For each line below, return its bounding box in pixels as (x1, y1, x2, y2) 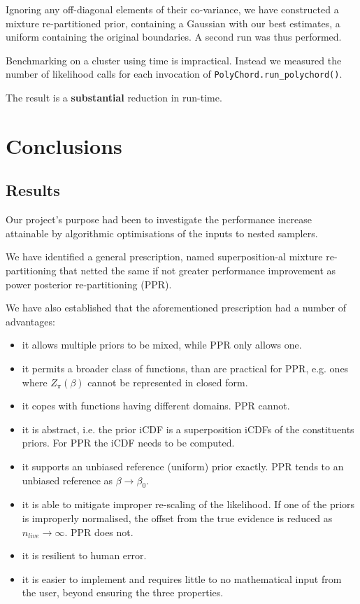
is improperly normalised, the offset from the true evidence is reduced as (22, 510, 333, 525)
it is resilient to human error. (22, 548, 147, 563)
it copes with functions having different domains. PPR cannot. (22, 398, 290, 413)
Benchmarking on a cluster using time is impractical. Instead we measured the (6, 52, 342, 67)
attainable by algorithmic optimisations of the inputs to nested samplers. (6, 225, 318, 240)
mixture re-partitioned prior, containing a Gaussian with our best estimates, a (6, 15, 340, 30)
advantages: (6, 314, 55, 328)
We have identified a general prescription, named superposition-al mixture (6, 249, 323, 264)
